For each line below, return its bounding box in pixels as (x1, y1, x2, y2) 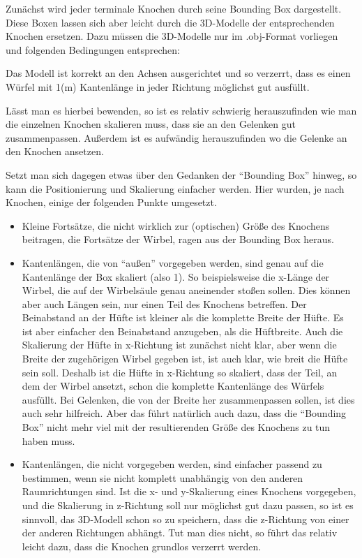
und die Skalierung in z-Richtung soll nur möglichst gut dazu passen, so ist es (22, 498, 354, 512)
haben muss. (22, 433, 75, 448)
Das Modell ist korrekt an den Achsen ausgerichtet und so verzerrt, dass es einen (6, 66, 351, 80)
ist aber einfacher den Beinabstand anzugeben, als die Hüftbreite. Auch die (22, 323, 343, 338)
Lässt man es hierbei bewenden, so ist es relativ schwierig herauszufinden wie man (6, 103, 357, 117)
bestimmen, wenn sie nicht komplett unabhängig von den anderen (22, 470, 303, 485)
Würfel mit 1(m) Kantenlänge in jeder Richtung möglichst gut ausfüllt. (6, 79, 310, 94)
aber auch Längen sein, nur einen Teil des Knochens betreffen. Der (22, 296, 307, 311)
